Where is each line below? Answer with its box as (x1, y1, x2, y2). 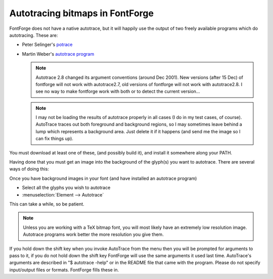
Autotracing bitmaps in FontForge (9, 8, 154, 19)
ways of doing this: (9, 166, 49, 172)
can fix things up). (35, 136, 73, 142)
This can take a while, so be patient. (9, 201, 84, 207)
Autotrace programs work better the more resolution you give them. (23, 231, 164, 237)
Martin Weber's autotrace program (22, 51, 95, 57)
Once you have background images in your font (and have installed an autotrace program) (9, 175, 197, 181)
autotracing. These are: (9, 32, 58, 38)
